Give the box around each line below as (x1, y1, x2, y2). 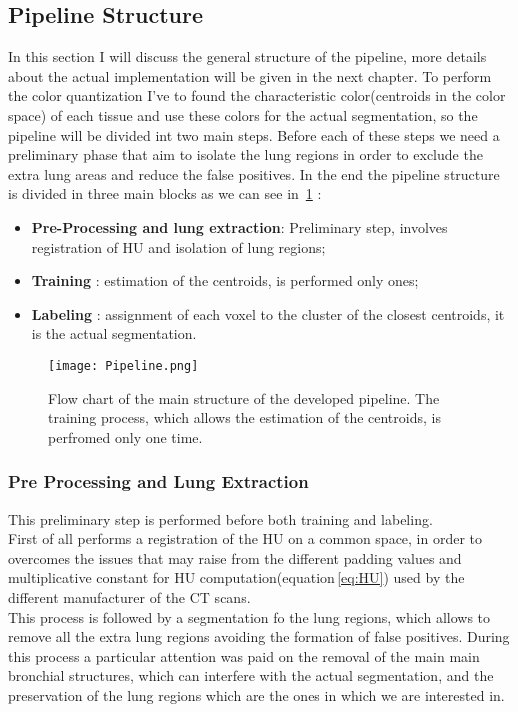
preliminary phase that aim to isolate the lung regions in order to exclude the (8, 144, 483, 165)
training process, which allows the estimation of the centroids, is (48, 407, 441, 428)
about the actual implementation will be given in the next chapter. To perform (8, 65, 492, 86)
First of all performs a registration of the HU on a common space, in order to (8, 528, 483, 549)
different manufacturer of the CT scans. (8, 586, 251, 607)
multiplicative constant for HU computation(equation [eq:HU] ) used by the (8, 567, 465, 588)
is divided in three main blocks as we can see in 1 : (8, 183, 322, 204)
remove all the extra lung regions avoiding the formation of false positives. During (8, 626, 510, 647)
